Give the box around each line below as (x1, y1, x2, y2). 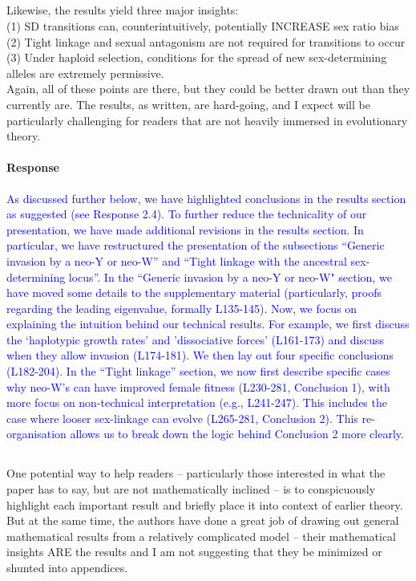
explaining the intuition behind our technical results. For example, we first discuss (6, 315, 410, 332)
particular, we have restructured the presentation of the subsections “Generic (6, 237, 385, 254)
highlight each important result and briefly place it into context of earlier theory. (6, 496, 403, 513)
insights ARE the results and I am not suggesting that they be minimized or (6, 543, 382, 560)
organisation (6, 425, 67, 442)
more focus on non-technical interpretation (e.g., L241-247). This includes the (6, 394, 387, 411)
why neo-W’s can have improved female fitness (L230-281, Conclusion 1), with (6, 378, 390, 395)
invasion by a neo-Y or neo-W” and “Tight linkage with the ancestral (6, 252, 347, 269)
